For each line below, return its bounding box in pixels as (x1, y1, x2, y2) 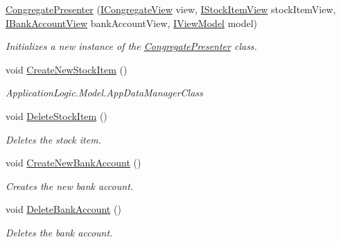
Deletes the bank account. (6, 225, 113, 239)
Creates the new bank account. (6, 178, 134, 193)
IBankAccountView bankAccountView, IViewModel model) (6, 15, 258, 30)
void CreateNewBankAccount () (6, 155, 141, 170)
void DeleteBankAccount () (6, 202, 121, 216)
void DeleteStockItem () (6, 108, 107, 123)
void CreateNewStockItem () (6, 62, 128, 76)
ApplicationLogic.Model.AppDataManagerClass (6, 85, 203, 100)
